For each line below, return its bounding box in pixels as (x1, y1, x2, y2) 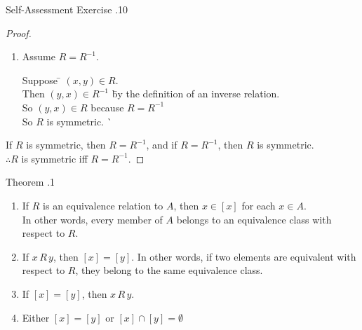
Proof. (6, 25, 32, 40)
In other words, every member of (22, 212, 163, 226)
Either (22, 310, 50, 324)
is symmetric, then (26, 137, 106, 152)
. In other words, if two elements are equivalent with (131, 249, 356, 263)
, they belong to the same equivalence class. (75, 263, 263, 277)
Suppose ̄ (22, 72, 61, 87)
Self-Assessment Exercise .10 (6, 2, 128, 16)
